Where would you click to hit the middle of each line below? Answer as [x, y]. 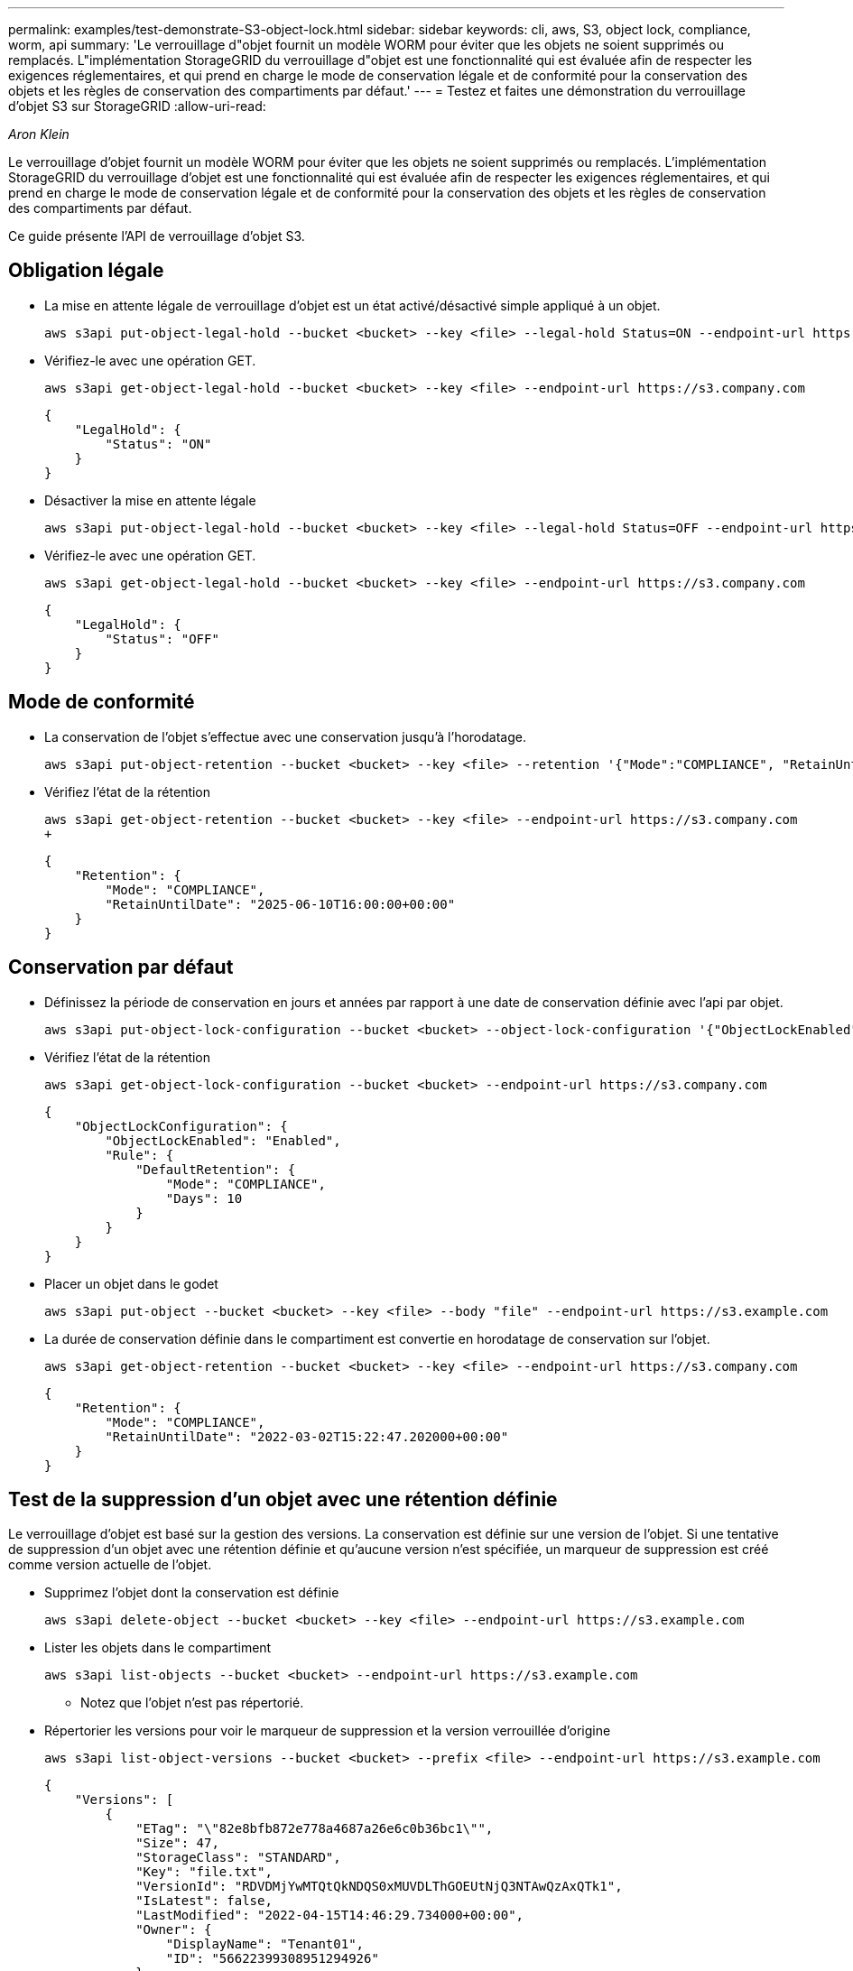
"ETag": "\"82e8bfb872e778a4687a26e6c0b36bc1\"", [315, 1829]
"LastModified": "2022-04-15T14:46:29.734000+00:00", [330, 1915]
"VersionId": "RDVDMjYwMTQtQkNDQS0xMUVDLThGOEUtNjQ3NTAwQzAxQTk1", [379, 1887]
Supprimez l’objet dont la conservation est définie [192, 1593]
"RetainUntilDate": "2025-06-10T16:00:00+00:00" [280, 904]
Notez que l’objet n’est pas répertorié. [192, 1703]
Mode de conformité [102, 702]
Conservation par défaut [121, 967]
